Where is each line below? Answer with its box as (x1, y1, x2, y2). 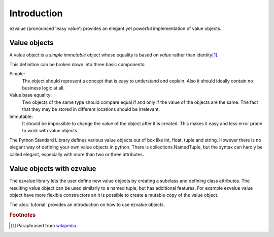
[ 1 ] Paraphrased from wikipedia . (11, 222, 78, 228)
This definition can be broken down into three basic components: (9, 61, 146, 67)
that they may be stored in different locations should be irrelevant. (22, 106, 160, 112)
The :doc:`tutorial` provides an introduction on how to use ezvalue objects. (9, 201, 165, 208)
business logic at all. (22, 85, 65, 91)
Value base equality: (9, 92, 52, 98)
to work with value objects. (22, 128, 79, 134)
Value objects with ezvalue (9, 164, 96, 173)
